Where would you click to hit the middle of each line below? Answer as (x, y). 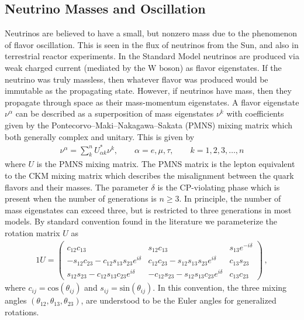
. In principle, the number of (230, 198)
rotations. (22, 312)
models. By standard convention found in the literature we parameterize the (141, 221)
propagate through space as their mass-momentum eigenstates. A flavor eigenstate (152, 102)
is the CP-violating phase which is (219, 187)
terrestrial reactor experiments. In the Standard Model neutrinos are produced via (152, 56)
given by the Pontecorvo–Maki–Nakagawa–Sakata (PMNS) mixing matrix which (149, 125)
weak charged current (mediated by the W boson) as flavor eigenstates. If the (143, 67)
